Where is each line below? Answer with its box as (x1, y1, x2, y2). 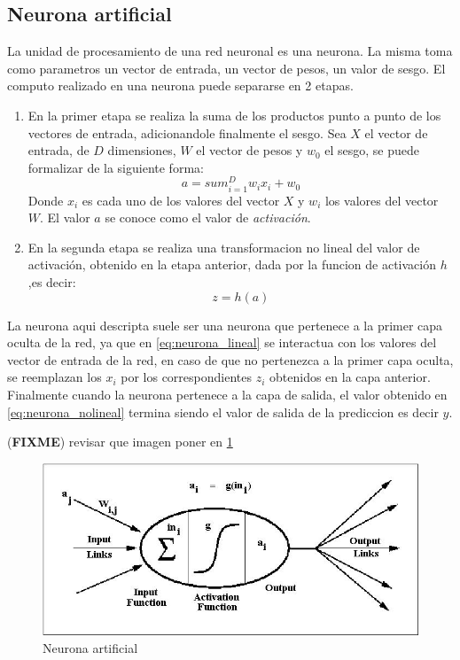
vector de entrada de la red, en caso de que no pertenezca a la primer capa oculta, (7, 350, 454, 369)
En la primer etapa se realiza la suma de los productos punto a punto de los (27, 105, 441, 124)
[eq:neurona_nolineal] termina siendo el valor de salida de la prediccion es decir (7, 402, 439, 421)
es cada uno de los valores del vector (82, 190, 280, 209)
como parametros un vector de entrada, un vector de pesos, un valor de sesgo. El (7, 58, 446, 77)
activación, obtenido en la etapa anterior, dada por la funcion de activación (27, 255, 437, 274)
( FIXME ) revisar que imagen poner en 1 (7, 432, 233, 451)
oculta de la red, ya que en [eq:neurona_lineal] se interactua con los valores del (7, 333, 437, 352)
